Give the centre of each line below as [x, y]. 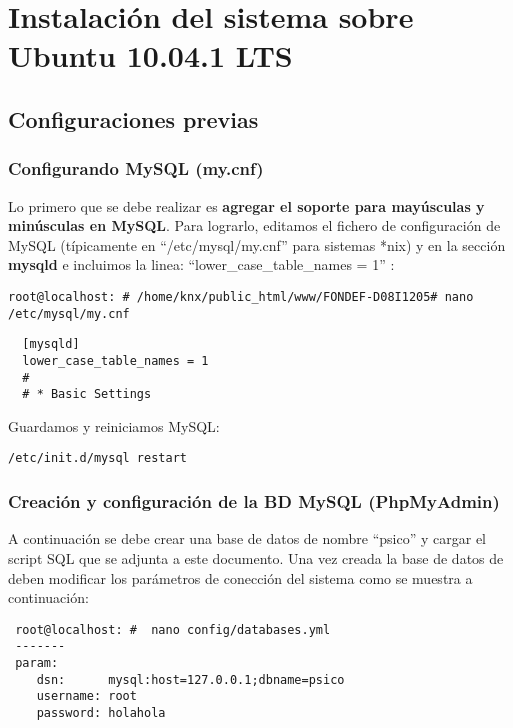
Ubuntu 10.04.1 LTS [150, 55]
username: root [86, 696]
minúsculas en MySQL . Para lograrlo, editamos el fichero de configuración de [254, 225]
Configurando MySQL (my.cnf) [136, 168]
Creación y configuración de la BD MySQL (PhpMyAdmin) [254, 501]
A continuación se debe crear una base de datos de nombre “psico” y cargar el [247, 538]
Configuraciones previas [133, 118]
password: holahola [101, 713]
